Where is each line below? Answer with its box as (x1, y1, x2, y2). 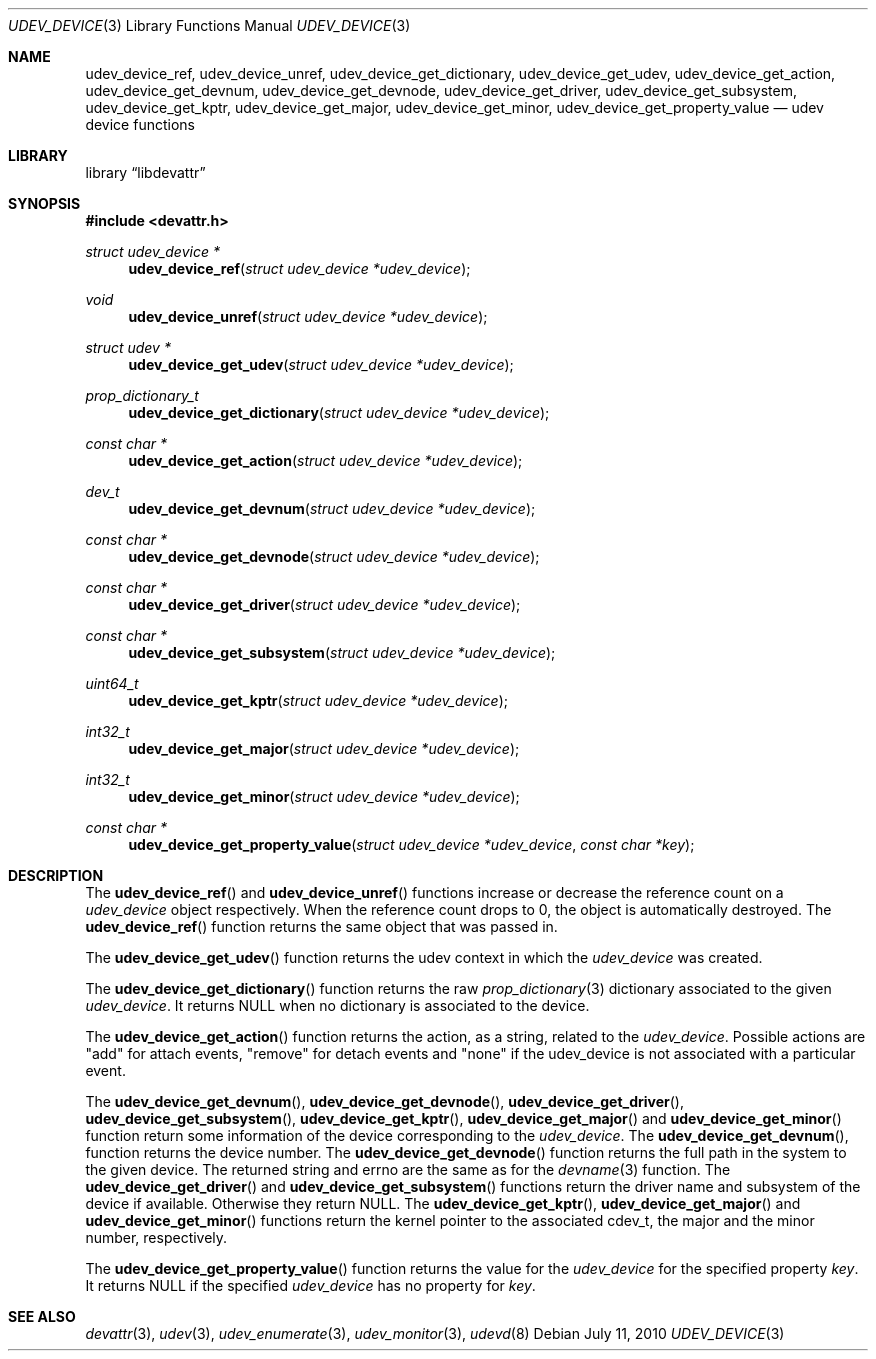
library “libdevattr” (85, 164, 206, 181)
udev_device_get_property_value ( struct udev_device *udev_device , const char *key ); (128, 836, 695, 853)
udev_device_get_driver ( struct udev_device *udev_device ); (128, 596, 521, 613)
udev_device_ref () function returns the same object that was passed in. (85, 918, 558, 935)
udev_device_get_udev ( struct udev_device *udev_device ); (128, 356, 514, 373)
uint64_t (85, 675, 139, 692)
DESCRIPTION (8, 867, 104, 884)
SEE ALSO (8, 1308, 76, 1325)
